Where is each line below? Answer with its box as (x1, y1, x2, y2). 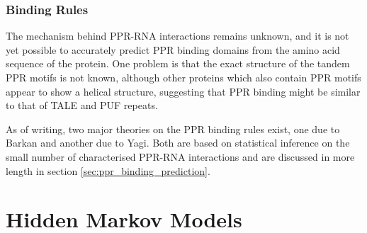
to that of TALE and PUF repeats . (6, 98, 158, 113)
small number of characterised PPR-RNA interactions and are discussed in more (6, 149, 355, 164)
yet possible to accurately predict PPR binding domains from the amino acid (6, 42, 340, 57)
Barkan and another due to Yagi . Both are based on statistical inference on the (6, 135, 350, 150)
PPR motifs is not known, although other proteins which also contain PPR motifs (6, 70, 361, 84)
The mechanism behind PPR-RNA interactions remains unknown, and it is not (6, 28, 349, 43)
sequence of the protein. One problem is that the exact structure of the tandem (6, 56, 350, 71)
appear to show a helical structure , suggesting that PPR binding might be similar (6, 84, 361, 98)
